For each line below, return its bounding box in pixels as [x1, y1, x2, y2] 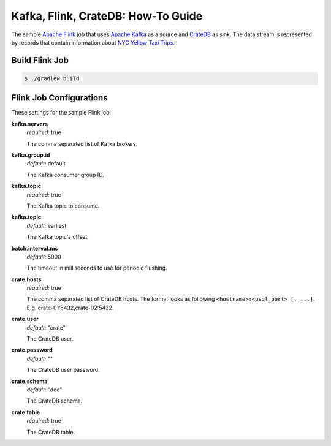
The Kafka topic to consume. [26, 202, 100, 210]
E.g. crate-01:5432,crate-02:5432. [26, 304, 114, 311]
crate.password [11, 346, 53, 353]
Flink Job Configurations [11, 93, 108, 104]
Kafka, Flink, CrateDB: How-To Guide [11, 9, 203, 23]
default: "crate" [26, 323, 66, 331]
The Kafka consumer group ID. [26, 171, 104, 178]
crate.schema [11, 377, 48, 385]
